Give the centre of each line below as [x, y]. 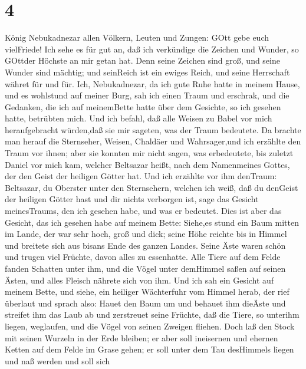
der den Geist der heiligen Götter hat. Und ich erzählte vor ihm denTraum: [141, 176]
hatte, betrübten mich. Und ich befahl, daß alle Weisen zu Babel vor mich [139, 118]
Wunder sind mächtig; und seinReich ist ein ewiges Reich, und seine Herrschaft [147, 72]
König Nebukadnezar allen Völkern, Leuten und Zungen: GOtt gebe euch [137, 37]
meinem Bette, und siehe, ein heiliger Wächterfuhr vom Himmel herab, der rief [147, 291]
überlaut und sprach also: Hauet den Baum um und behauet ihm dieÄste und [145, 303]
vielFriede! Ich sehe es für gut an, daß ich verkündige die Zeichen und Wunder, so [152, 49]
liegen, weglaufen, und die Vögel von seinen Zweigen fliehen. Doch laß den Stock [150, 326]
